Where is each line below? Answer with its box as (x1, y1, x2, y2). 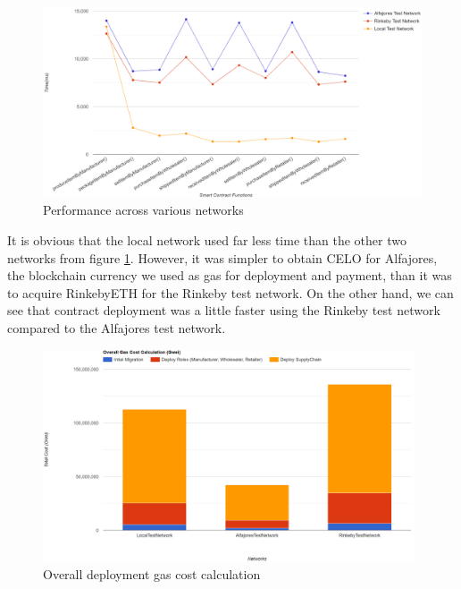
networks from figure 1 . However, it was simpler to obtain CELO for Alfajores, (7, 248, 438, 267)
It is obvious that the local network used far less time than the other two (7, 231, 407, 250)
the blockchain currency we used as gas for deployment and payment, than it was (7, 266, 452, 285)
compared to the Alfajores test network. (7, 318, 226, 337)
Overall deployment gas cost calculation (43, 565, 261, 584)
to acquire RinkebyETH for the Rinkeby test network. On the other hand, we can (7, 283, 454, 302)
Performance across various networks (43, 201, 244, 219)
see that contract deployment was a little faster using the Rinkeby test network (7, 301, 440, 320)
